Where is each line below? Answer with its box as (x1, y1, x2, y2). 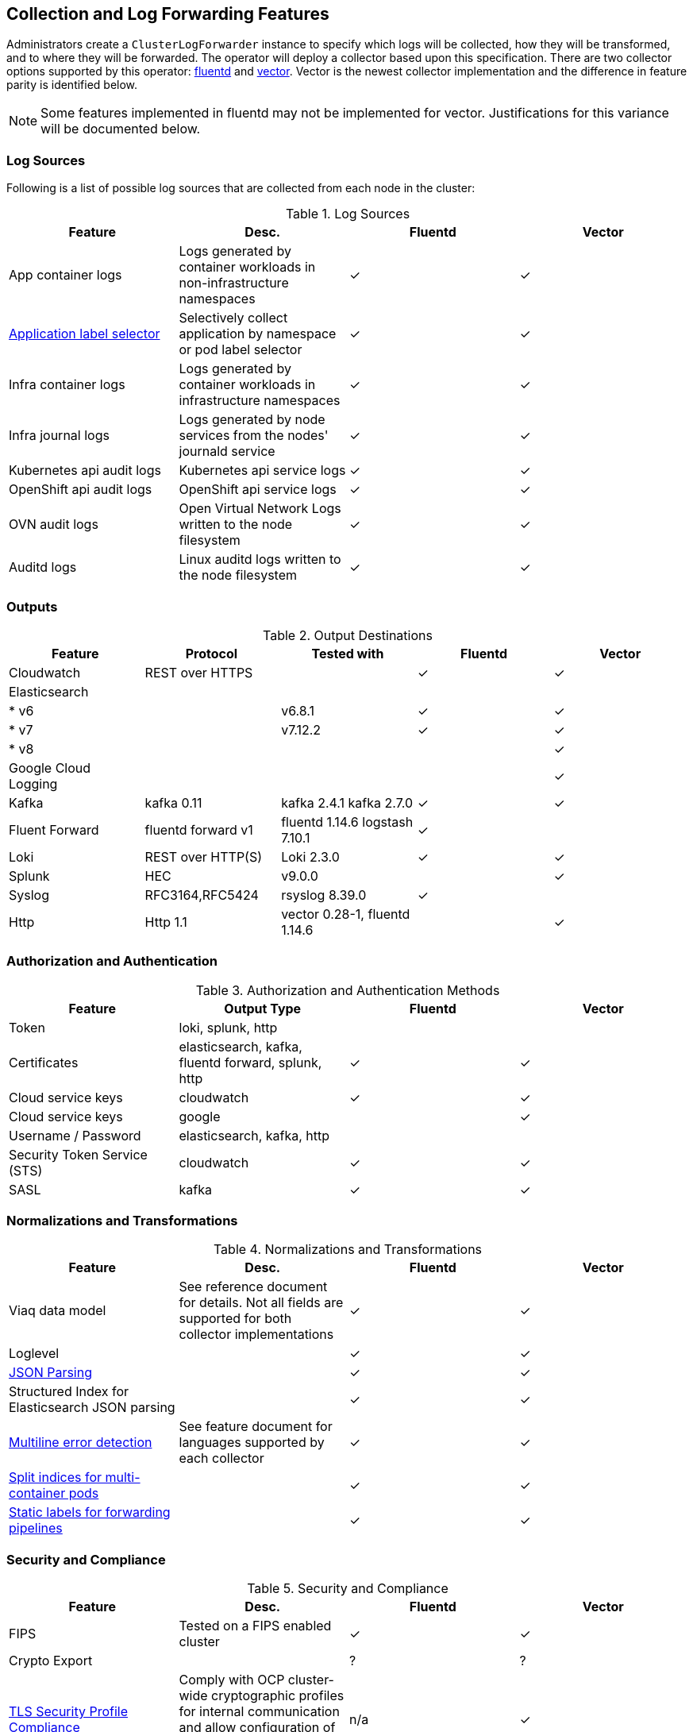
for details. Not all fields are (179, 1294, 344, 1311)
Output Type (224, 1000, 302, 1016)
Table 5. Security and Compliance (247, 1580, 449, 1597)
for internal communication (179, 1703, 340, 1720)
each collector (179, 1450, 264, 1467)
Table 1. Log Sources (285, 206, 410, 222)
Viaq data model (9, 1302, 106, 1319)
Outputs (6, 598, 58, 615)
